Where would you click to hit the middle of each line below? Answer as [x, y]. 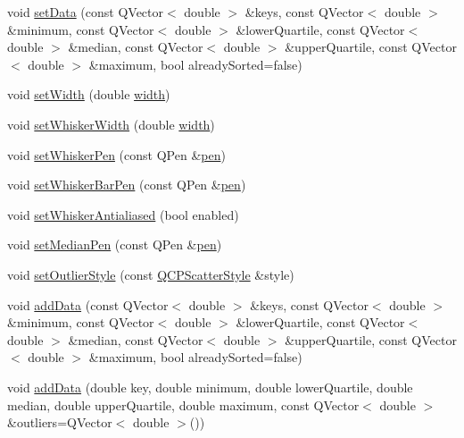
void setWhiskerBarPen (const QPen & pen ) [127, 185]
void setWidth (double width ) [89, 94]
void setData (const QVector [85, 12]
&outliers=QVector [60, 422]
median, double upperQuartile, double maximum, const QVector [183, 404]
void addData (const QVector [88, 304]
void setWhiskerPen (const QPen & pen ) [116, 154]
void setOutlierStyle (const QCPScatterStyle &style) [151, 274]
